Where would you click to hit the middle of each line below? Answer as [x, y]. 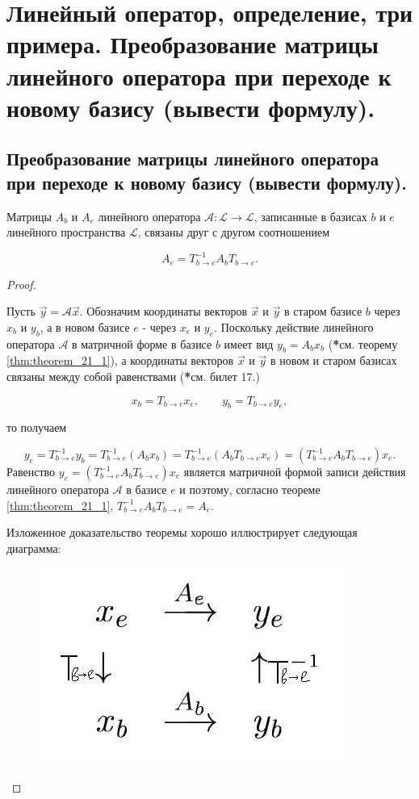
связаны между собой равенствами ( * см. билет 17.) [133, 376]
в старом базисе [323, 311]
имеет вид [249, 343]
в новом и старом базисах [333, 360]
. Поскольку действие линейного [294, 326]
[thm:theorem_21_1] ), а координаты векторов [120, 360]
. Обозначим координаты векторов [163, 311]
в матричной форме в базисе [142, 343]
